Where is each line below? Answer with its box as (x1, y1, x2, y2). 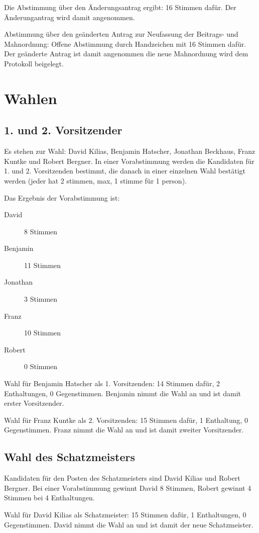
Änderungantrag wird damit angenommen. (4, 12, 135, 22)
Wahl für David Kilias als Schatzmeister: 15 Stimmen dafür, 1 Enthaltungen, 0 (4, 509, 246, 519)
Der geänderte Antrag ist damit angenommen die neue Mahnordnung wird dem (4, 48, 248, 59)
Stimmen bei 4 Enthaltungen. (4, 492, 95, 503)
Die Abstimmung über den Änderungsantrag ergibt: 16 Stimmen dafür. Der (4, 2, 236, 12)
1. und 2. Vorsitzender (4, 122, 122, 138)
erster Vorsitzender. (4, 398, 64, 408)
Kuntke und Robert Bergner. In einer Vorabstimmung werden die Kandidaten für (4, 155, 254, 166)
